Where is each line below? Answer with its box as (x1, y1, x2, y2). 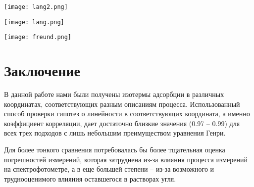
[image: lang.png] (4, 18, 64, 26)
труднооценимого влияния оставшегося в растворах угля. (4, 173, 176, 184)
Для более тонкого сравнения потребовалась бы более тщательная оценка (4, 144, 225, 155)
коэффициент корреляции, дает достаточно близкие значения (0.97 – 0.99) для (4, 118, 240, 128)
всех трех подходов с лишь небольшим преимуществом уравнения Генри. (4, 128, 226, 138)
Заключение (4, 60, 80, 81)
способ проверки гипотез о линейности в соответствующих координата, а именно (4, 108, 250, 119)
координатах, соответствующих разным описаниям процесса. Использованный (4, 98, 240, 109)
